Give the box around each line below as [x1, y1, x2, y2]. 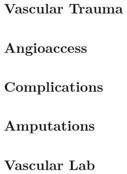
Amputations [4, 115, 95, 135]
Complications [4, 75, 104, 96]
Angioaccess [4, 36, 87, 57]
